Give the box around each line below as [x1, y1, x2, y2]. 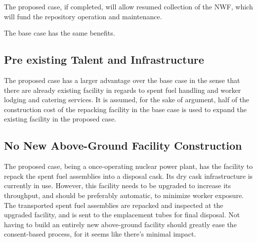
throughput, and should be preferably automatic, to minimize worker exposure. [4, 190, 244, 200]
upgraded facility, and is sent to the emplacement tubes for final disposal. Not [4, 209, 240, 220]
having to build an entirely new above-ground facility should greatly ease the [4, 219, 237, 229]
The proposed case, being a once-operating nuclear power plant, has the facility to [4, 161, 253, 171]
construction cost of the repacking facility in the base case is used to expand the [4, 104, 247, 114]
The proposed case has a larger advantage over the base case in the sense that [4, 75, 240, 85]
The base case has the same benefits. [4, 28, 115, 38]
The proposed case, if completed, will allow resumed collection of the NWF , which [4, 1, 253, 11]
